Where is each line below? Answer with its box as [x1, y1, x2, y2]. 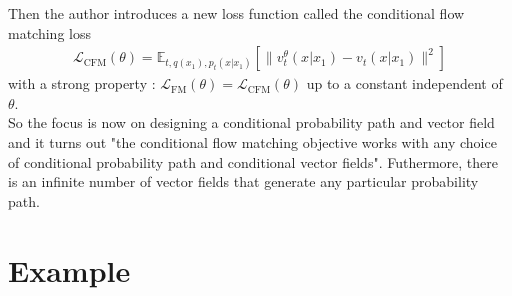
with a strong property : [8, 73, 156, 94]
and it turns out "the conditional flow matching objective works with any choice [8, 132, 497, 152]
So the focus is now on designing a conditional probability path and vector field [8, 112, 495, 133]
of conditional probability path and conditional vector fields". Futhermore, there [8, 151, 498, 172]
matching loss [8, 22, 91, 43]
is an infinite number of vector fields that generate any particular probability [8, 171, 479, 192]
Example [8, 249, 131, 290]
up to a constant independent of [306, 73, 503, 94]
